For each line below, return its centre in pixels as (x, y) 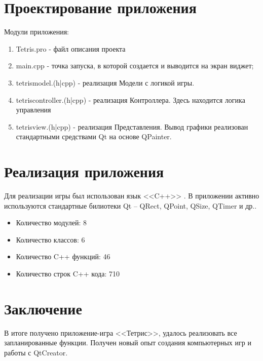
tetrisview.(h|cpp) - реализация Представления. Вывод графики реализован (132, 126)
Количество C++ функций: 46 (63, 256)
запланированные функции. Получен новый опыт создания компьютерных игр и (128, 343)
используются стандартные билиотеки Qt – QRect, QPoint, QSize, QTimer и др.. (130, 205)
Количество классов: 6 (50, 239)
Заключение (43, 308)
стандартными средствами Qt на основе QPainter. (94, 136)
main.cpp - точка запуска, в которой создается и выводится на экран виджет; (135, 66)
